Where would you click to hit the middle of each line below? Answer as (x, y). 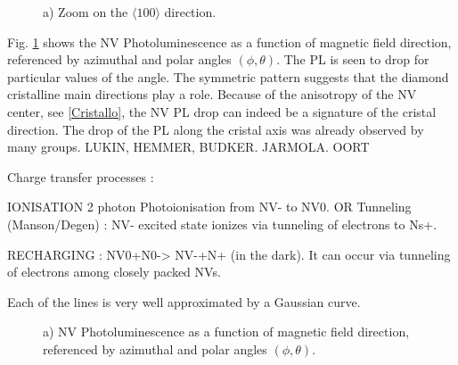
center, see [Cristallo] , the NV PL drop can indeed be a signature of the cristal (222, 111)
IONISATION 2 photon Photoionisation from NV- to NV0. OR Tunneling (209, 207)
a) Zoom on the (86, 12)
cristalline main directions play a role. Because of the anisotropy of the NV (212, 94)
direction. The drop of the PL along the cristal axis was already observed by (216, 129)
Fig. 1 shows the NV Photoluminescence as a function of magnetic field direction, (229, 41)
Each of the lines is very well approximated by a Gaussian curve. (184, 301)
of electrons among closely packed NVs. (114, 272)
